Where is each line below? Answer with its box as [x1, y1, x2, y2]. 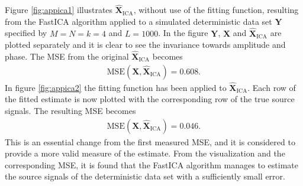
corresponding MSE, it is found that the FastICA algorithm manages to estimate [5, 158, 298, 171]
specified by [5, 27, 47, 39]
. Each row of [247, 81, 296, 93]
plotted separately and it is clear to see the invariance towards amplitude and [5, 38, 286, 51]
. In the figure [158, 27, 208, 39]
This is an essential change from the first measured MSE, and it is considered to [5, 135, 295, 148]
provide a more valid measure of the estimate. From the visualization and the [5, 147, 285, 159]
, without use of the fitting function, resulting [133, 4, 299, 16]
